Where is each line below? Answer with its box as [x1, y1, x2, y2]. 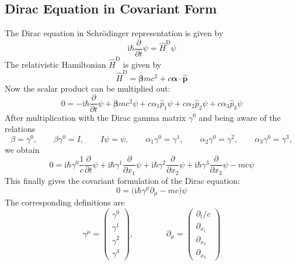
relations [5, 123, 36, 135]
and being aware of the [199, 111, 281, 123]
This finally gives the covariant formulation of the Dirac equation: [5, 174, 240, 186]
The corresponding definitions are [5, 196, 125, 208]
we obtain [5, 143, 40, 155]
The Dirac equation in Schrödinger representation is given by [5, 27, 224, 39]
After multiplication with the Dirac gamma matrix [5, 111, 186, 123]
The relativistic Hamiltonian [5, 58, 106, 70]
